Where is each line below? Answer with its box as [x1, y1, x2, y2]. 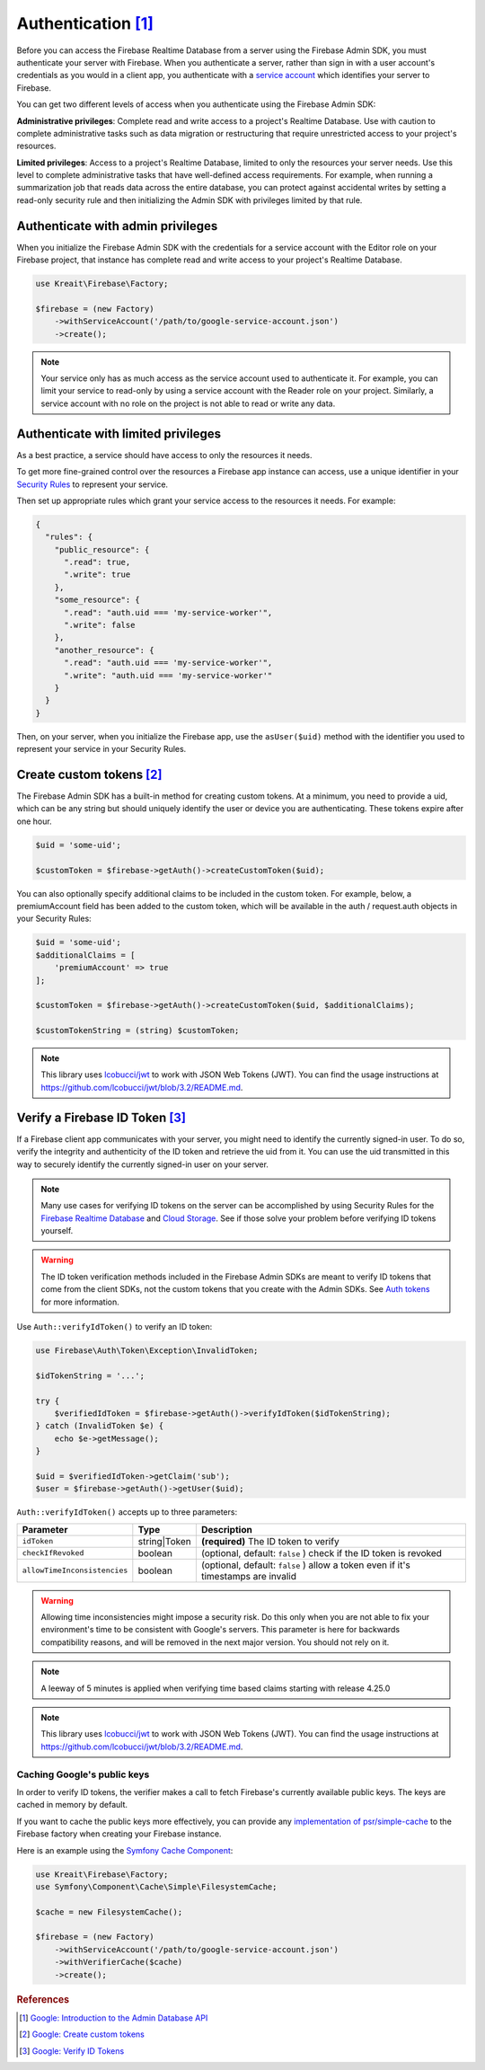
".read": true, [64, 557, 131, 568]
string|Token [137, 1535, 192, 1547]
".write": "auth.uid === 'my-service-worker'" [64, 670, 273, 680]
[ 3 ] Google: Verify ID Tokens [19, 2045, 125, 2057]
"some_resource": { [54, 595, 141, 606]
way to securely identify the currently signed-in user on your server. [16, 1159, 269, 1170]
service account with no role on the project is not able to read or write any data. [40, 398, 336, 409]
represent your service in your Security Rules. [16, 744, 187, 755]
